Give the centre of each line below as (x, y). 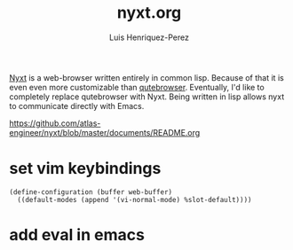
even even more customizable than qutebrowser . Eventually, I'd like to (137, 87)
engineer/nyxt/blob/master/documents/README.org (105, 132)
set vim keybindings (85, 169)
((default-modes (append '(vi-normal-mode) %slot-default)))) (135, 199)
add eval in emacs (77, 235)
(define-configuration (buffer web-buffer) (91, 192)
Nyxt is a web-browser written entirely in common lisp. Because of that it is (146, 77)
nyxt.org (149, 13)
